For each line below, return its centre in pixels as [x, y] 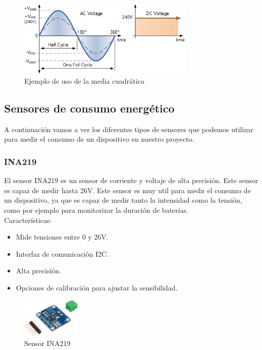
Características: [28, 220]
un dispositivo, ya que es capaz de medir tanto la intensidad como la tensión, [123, 200]
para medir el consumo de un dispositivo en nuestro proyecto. [99, 139]
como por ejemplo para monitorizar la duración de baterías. [96, 210]
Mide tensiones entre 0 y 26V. [62, 237]
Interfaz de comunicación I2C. [62, 253]
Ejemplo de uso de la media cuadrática [84, 81]
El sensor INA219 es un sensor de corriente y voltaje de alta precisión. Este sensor [131, 180]
